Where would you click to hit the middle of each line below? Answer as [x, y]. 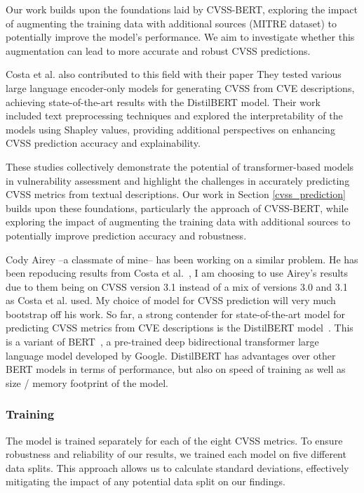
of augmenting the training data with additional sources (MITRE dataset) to [171, 23]
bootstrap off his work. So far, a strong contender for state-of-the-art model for [176, 314]
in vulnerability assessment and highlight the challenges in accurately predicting [178, 180]
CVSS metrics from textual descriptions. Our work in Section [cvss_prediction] [176, 194]
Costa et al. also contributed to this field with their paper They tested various [174, 74]
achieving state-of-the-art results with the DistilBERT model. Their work [163, 101]
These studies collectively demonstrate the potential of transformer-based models [180, 166]
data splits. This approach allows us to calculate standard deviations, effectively [177, 467]
